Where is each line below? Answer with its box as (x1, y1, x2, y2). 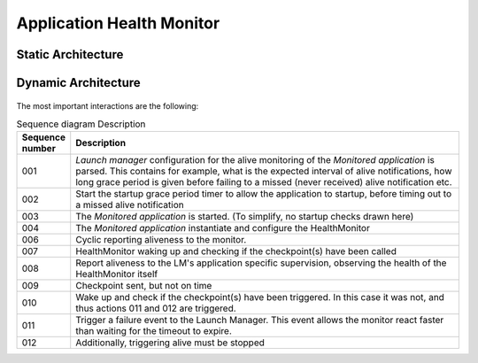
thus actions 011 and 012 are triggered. (75, 302, 236, 314)
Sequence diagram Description (16, 118, 146, 130)
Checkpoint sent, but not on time (75, 280, 212, 292)
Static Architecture (16, 47, 124, 62)
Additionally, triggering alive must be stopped (75, 336, 265, 349)
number (21, 143, 57, 155)
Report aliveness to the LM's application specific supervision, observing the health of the (75, 257, 447, 269)
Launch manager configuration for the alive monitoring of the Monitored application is (75, 154, 436, 166)
